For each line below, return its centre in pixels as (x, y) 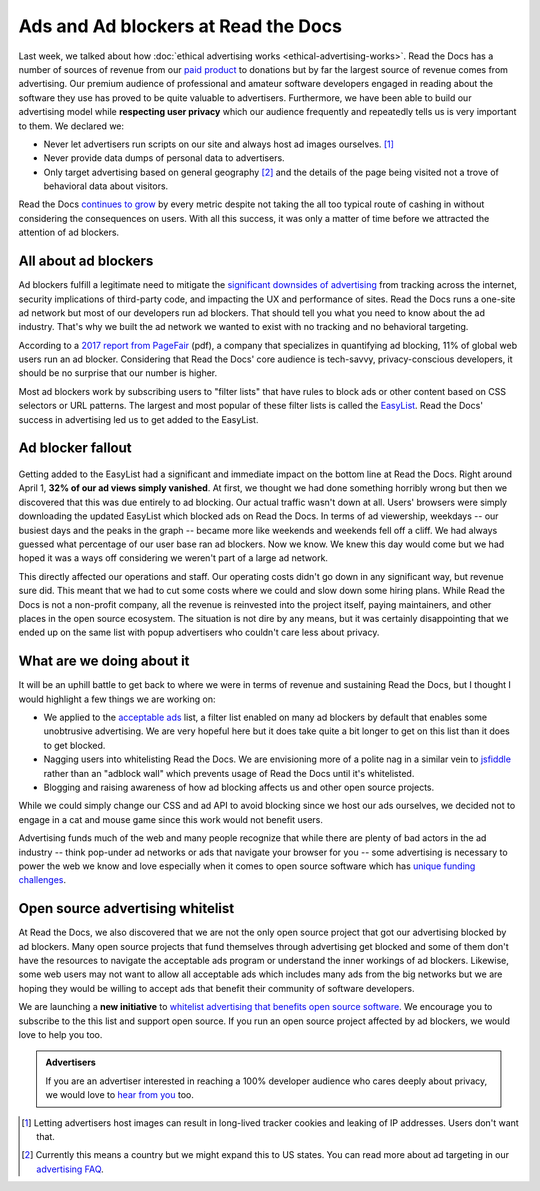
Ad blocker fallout (75, 448)
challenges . (42, 880)
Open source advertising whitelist (126, 908)
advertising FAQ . (70, 1169)
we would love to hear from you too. (119, 1095)
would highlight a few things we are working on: (117, 699)
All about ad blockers (86, 261)
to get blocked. (74, 745)
